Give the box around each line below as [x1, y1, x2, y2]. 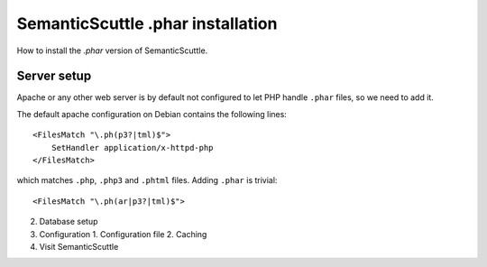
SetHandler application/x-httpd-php [51, 143, 214, 152]
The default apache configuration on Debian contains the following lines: [16, 108, 288, 119]
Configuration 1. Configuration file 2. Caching [39, 228, 207, 239]
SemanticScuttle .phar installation [16, 14, 278, 33]
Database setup [39, 216, 98, 227]
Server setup [16, 69, 92, 84]
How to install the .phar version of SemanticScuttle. [16, 45, 208, 56]
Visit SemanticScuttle [39, 241, 119, 252]
